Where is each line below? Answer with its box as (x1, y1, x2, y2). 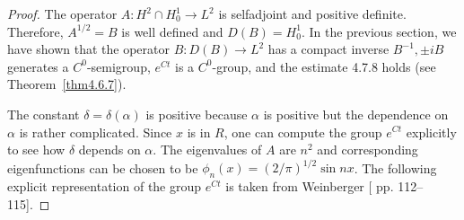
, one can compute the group (223, 122, 382, 141)
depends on (78, 140, 141, 159)
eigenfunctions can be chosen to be (7, 158, 198, 177)
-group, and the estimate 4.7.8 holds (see (212, 57, 436, 75)
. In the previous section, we (301, 22, 457, 40)
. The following (354, 158, 437, 177)
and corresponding (317, 140, 418, 159)
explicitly (406, 122, 457, 141)
